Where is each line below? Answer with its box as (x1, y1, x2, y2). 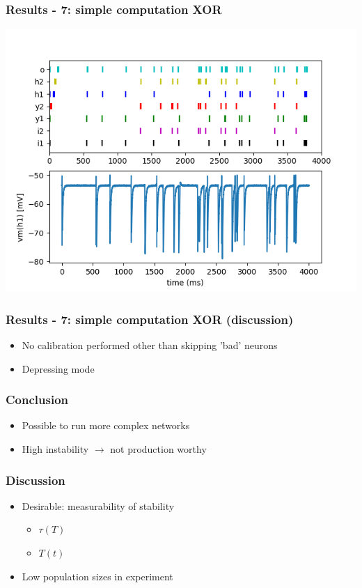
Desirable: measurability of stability (22, 498, 175, 513)
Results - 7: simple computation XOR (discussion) (6, 310, 294, 327)
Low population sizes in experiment (22, 568, 173, 583)
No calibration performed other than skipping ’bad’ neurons (22, 338, 278, 353)
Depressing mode (22, 361, 95, 376)
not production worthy (110, 442, 207, 456)
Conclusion (6, 391, 68, 408)
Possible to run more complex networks (22, 418, 190, 433)
